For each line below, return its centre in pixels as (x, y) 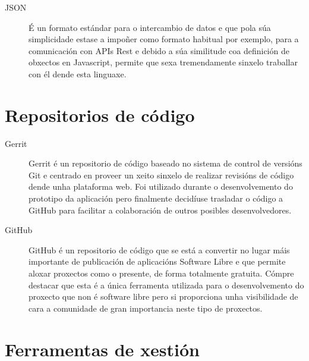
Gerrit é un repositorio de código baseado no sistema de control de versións (165, 163)
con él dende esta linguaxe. (78, 73)
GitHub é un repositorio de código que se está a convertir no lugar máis (159, 249)
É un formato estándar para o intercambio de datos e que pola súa (150, 27)
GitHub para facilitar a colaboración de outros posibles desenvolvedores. (160, 210)
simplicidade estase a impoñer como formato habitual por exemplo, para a (164, 39)
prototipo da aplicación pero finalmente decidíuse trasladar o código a (156, 198)
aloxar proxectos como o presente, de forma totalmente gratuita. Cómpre (161, 273)
